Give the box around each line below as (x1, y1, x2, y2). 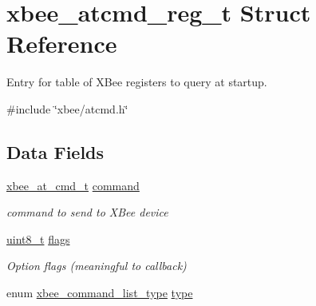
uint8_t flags (6, 230, 70, 247)
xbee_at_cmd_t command (6, 177, 140, 193)
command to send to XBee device (6, 204, 168, 221)
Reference (6, 27, 117, 60)
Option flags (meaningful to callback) (6, 257, 187, 274)
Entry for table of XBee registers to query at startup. (6, 74, 267, 90)
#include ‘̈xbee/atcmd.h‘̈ (6, 100, 128, 117)
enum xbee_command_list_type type (6, 284, 193, 301)
